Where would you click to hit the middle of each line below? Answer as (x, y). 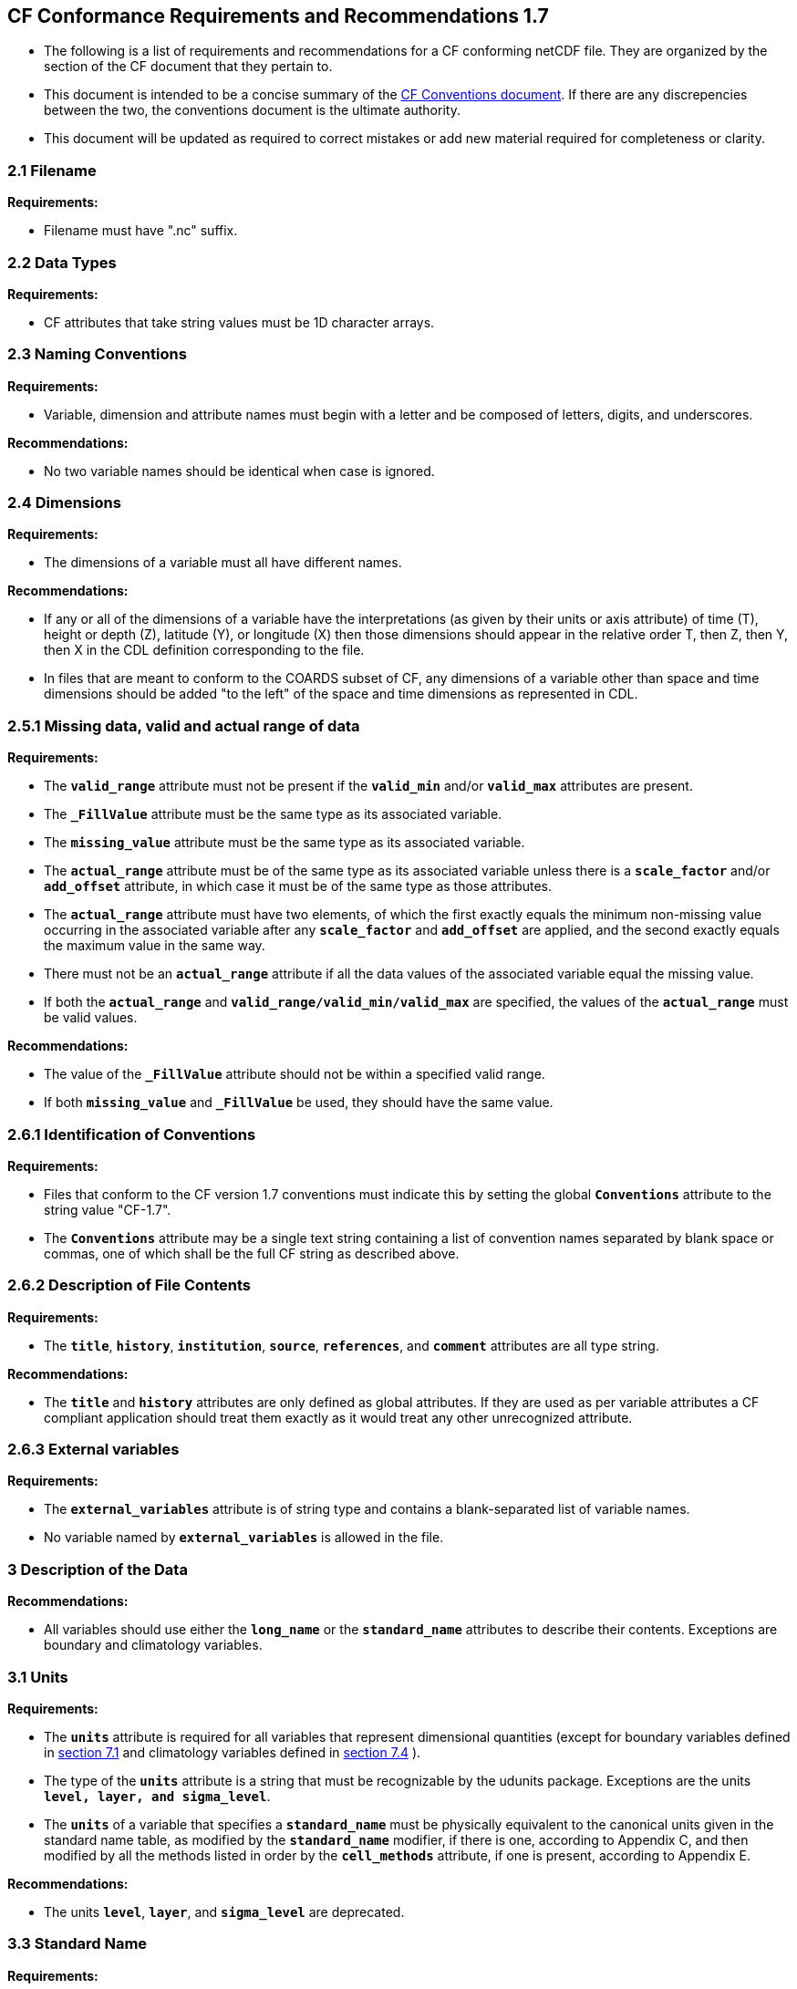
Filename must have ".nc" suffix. (141, 231)
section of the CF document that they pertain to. (188, 67)
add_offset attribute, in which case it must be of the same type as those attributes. (298, 886)
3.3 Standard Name (78, 1944)
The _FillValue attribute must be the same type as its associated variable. (273, 814)
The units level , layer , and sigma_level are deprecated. (224, 1911)
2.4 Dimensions (64, 503)
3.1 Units (38, 1677)
